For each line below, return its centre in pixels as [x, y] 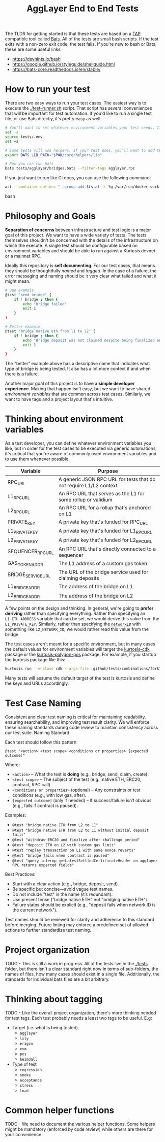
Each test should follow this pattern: [41, 742]
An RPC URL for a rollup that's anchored [105, 508]
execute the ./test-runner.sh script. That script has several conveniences [79, 108]
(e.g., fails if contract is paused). [45, 806]
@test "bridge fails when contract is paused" [61, 856]
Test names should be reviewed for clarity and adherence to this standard [80, 920]
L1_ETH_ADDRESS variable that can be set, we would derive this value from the [82, 619]
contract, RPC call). [32, 785]
